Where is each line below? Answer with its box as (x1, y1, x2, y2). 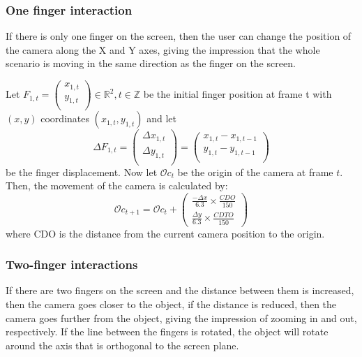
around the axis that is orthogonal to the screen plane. (6, 337, 239, 352)
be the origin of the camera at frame (177, 164, 333, 179)
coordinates (40, 111, 89, 126)
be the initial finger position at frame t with (143, 87, 332, 101)
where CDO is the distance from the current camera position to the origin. (6, 226, 325, 240)
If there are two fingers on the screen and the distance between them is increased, (6, 283, 354, 298)
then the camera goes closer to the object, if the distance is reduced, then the (6, 297, 337, 311)
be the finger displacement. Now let (6, 164, 158, 179)
